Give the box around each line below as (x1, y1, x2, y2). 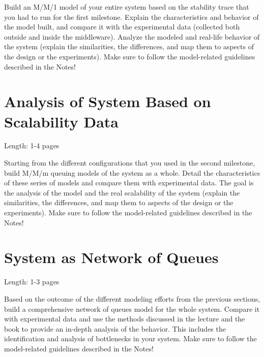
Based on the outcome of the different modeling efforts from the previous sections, (4, 293, 260, 304)
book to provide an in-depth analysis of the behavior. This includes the (4, 323, 226, 334)
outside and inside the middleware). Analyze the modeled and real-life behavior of (4, 31, 260, 42)
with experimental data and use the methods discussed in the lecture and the (4, 313, 245, 324)
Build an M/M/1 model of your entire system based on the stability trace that (4, 2, 249, 12)
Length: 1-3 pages (4, 276, 60, 287)
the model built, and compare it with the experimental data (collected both (4, 21, 240, 32)
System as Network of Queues (4, 247, 219, 268)
